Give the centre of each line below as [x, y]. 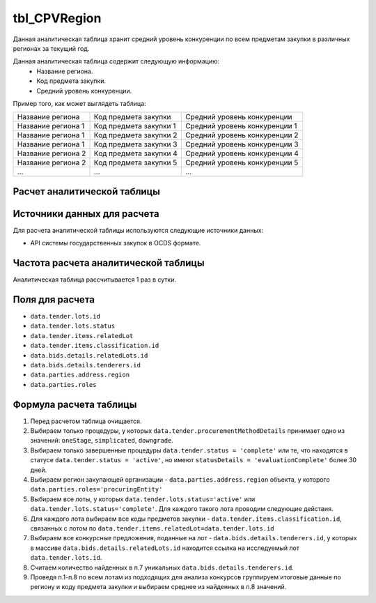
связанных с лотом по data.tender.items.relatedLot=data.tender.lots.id [152, 528]
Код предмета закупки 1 [135, 126]
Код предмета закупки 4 [135, 153]
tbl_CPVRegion [57, 18]
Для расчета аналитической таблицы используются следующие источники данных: [138, 230]
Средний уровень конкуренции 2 [242, 135]
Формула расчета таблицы [75, 404]
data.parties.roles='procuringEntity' [96, 489]
